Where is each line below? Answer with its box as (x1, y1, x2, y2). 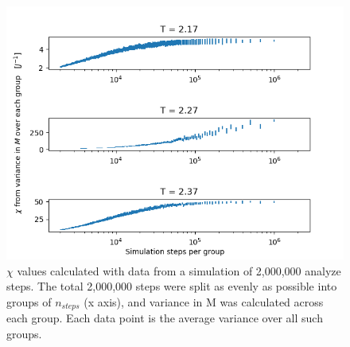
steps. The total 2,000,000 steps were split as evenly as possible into (6, 278, 337, 294)
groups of (6, 293, 52, 310)
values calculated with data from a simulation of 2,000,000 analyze (17, 262, 341, 279)
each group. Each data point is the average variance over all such (6, 310, 323, 326)
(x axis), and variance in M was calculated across (84, 293, 324, 310)
